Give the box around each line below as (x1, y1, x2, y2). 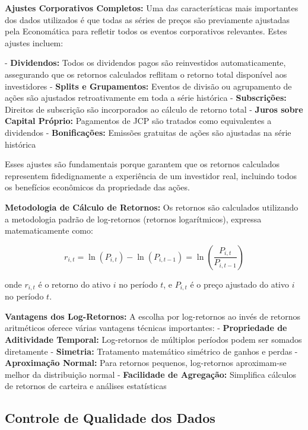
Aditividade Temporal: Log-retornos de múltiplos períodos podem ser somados (5, 333, 302, 345)
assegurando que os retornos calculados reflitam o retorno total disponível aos (5, 68, 287, 80)
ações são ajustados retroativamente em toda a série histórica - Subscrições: (5, 91, 287, 104)
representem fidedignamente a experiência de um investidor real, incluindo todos (5, 169, 297, 181)
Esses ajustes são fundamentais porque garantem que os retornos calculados (5, 158, 280, 170)
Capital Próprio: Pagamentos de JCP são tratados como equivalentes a (5, 114, 272, 127)
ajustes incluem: (5, 36, 63, 49)
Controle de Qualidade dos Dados (5, 409, 215, 427)
